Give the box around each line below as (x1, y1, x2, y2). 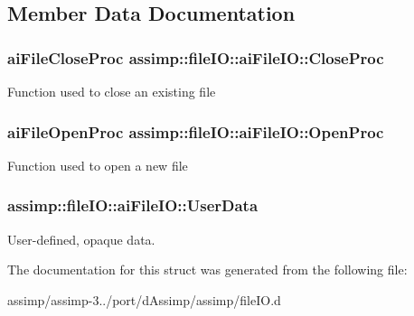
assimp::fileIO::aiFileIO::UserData (7, 194, 259, 217)
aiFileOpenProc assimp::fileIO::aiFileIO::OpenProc (7, 120, 384, 143)
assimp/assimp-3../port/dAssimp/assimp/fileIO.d (7, 290, 281, 309)
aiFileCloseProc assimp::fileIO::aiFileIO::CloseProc (7, 46, 384, 69)
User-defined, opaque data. (7, 229, 155, 248)
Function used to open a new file (7, 155, 188, 174)
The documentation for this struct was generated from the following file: (7, 260, 408, 279)
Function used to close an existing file (7, 82, 216, 100)
